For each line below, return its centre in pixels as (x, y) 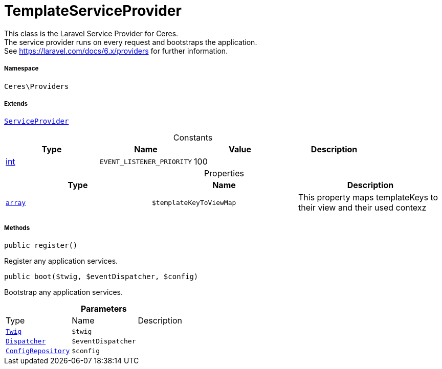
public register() (41, 246)
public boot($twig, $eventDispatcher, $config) (101, 277)
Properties (224, 174)
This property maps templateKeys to (368, 198)
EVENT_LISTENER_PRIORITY (146, 162)
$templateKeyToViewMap (194, 202)
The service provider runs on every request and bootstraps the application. (131, 42)
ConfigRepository (38, 351)
